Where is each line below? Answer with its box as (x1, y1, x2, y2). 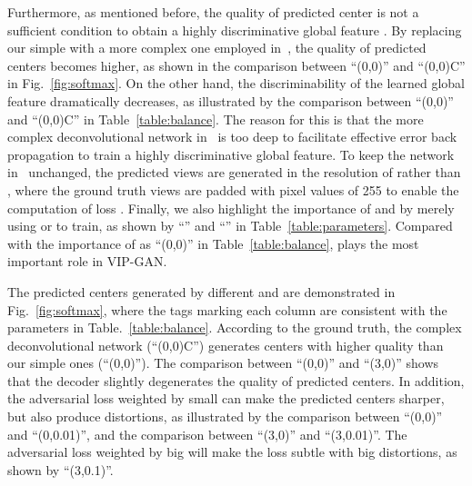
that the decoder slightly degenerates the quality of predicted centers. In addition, (7, 371, 465, 390)
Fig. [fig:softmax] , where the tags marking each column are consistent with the (7, 300, 447, 319)
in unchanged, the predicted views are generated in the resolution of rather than (7, 163, 461, 182)
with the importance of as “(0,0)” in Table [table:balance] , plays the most (7, 233, 419, 253)
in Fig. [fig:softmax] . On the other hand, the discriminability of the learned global (7, 74, 465, 93)
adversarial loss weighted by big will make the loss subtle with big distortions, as (7, 442, 457, 461)
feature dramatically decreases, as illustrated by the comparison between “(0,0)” (7, 91, 454, 110)
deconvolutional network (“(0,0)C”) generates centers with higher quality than (7, 335, 444, 354)
